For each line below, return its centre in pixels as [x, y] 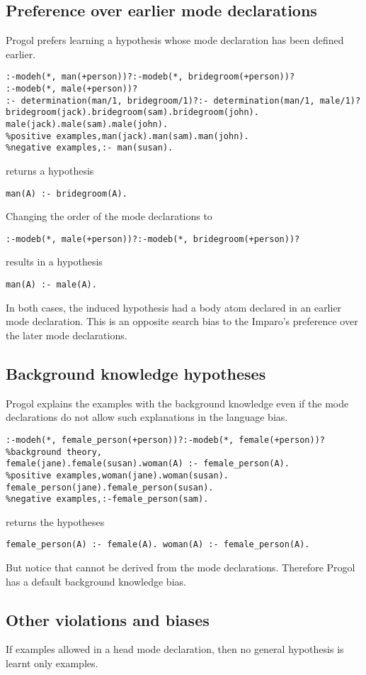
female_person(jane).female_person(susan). [110, 487]
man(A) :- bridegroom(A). [67, 193]
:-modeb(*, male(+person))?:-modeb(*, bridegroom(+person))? [153, 239]
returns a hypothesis [50, 170]
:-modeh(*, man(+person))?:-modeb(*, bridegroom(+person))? [150, 77]
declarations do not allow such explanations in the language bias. [147, 417]
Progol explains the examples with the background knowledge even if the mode [177, 403]
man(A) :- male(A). [51, 285]
